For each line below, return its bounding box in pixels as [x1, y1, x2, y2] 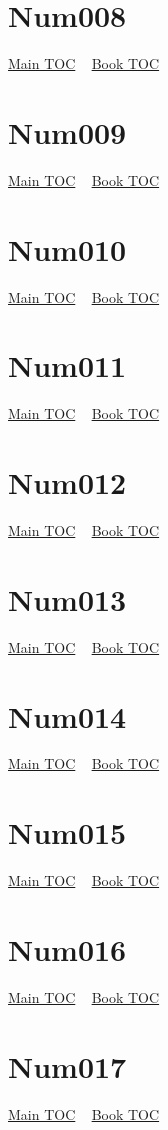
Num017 [8, 1045, 127, 1086]
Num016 [8, 928, 127, 969]
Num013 [8, 578, 127, 619]
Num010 [8, 228, 127, 269]
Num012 [8, 462, 127, 503]
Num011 [8, 345, 127, 386]
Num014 [8, 695, 127, 736]
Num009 [8, 111, 127, 152]
